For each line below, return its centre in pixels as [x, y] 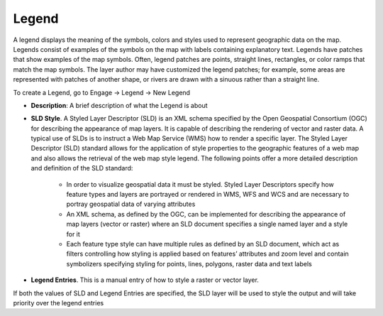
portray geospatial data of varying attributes [131, 204]
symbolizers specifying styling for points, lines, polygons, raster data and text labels [189, 263]
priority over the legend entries [59, 303]
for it [73, 234]
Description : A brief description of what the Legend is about [120, 105]
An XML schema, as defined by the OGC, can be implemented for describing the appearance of [206, 214]
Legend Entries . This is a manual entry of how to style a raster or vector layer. [145, 280]
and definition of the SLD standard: [82, 168]
